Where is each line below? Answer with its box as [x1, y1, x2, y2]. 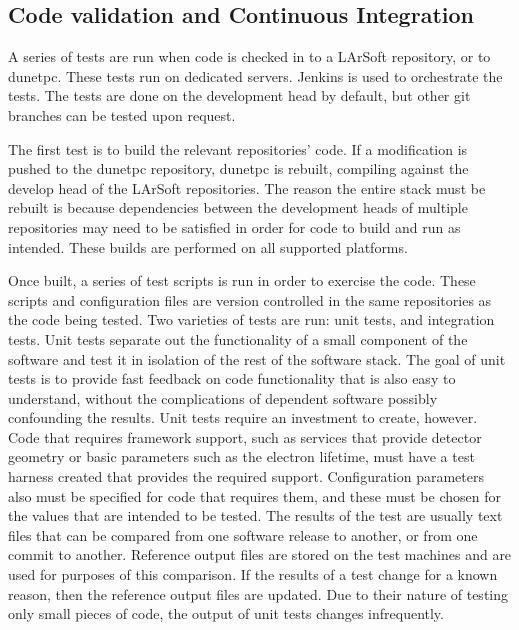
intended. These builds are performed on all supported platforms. [8, 236, 408, 257]
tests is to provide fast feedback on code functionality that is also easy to [8, 368, 456, 389]
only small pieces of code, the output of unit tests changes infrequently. [8, 603, 444, 624]
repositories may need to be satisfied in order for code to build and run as [8, 216, 461, 237]
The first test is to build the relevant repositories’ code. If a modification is [8, 138, 468, 159]
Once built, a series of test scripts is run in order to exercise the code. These [8, 270, 476, 291]
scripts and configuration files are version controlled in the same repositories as [8, 289, 492, 310]
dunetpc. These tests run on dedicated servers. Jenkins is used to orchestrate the [8, 65, 503, 86]
